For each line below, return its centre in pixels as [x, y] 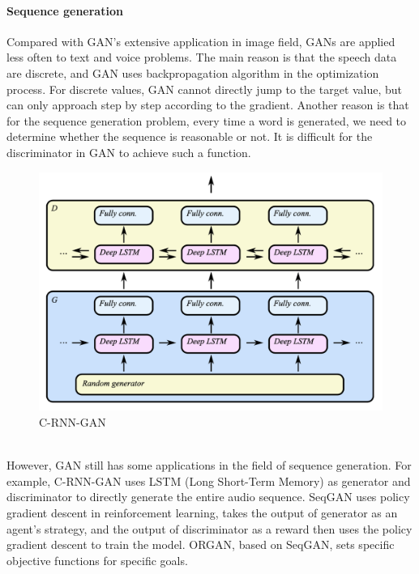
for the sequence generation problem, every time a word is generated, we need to [207, 120]
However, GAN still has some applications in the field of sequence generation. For [209, 465]
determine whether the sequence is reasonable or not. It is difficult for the [190, 136]
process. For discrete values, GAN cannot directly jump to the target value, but [205, 89]
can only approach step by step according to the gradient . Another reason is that [208, 105]
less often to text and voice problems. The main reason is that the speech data [202, 57]
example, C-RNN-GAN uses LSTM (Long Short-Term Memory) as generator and [209, 480]
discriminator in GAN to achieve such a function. [129, 152]
